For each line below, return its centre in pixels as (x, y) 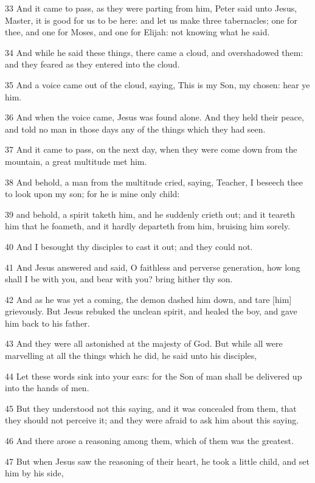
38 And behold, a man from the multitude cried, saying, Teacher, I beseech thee (154, 182)
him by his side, (34, 473)
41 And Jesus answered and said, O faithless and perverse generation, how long (153, 267)
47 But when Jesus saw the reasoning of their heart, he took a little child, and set (157, 461)
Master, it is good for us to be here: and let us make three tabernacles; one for (151, 20)
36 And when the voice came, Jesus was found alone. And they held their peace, (154, 117)
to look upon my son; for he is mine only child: (92, 194)
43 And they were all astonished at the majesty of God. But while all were (144, 343)
